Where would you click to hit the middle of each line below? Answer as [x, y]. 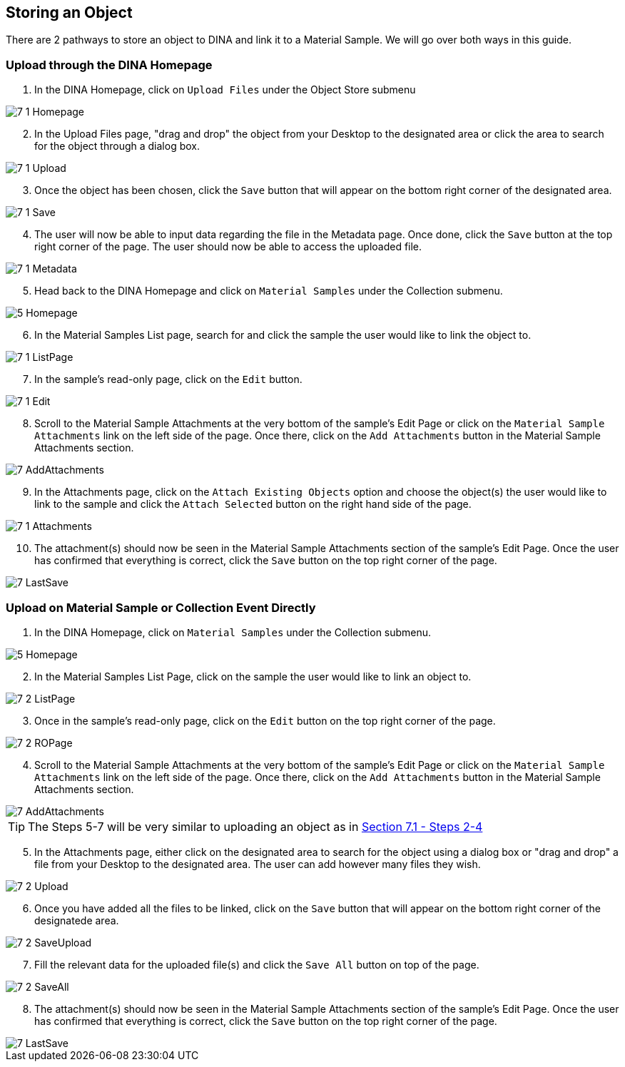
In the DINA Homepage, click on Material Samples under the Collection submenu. [233, 632]
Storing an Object [69, 12]
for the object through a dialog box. [117, 146]
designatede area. [77, 920]
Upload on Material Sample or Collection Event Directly [161, 607]
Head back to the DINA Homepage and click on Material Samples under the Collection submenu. [269, 291]
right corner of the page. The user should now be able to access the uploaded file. [228, 247]
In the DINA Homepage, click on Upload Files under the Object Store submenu [225, 90]
